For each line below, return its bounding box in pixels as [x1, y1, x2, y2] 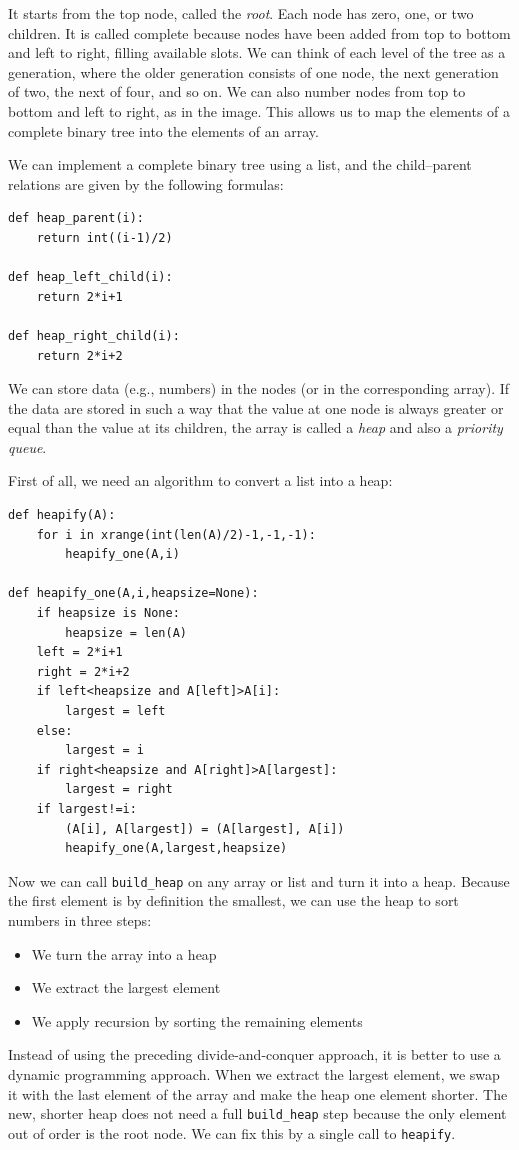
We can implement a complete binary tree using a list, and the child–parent [8, 154, 472, 175]
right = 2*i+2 [36, 664, 130, 679]
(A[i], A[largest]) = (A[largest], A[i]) [65, 821, 345, 836]
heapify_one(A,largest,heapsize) [65, 841, 288, 856]
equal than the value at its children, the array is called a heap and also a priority [8, 417, 503, 438]
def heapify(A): [8, 508, 116, 523]
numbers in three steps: [8, 910, 152, 930]
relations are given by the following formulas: [8, 173, 284, 194]
